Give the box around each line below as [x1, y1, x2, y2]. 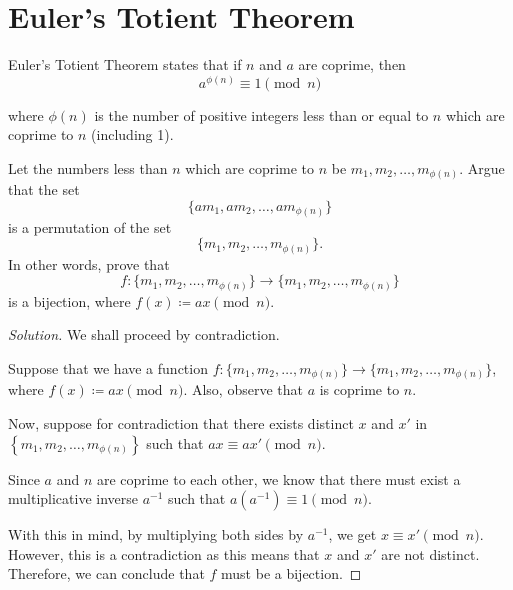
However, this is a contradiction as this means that [8, 543, 320, 564]
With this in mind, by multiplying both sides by [8, 524, 304, 545]
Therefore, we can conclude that [8, 563, 205, 584]
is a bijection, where [8, 290, 131, 311]
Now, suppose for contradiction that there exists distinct [8, 413, 354, 434]
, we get [328, 524, 377, 545]
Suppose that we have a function [8, 357, 208, 378]
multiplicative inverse [8, 488, 139, 509]
